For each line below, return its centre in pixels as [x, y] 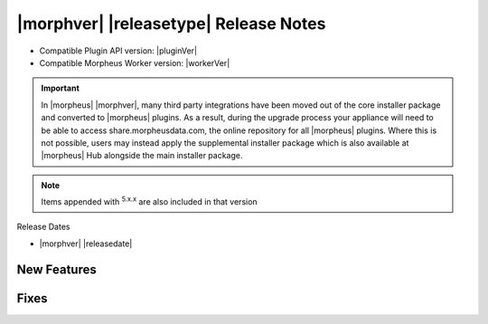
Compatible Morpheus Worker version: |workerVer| [135, 62]
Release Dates [43, 227]
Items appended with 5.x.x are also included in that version [149, 201]
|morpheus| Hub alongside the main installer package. [142, 156]
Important [61, 88]
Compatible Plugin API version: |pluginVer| [118, 51]
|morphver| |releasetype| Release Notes [171, 24]
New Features [56, 269]
